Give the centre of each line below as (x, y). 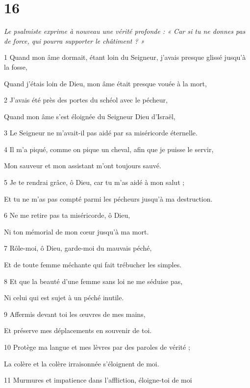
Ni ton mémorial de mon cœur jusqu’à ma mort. (76, 231)
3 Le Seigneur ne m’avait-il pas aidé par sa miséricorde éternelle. (101, 133)
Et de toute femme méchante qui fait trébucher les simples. (93, 265)
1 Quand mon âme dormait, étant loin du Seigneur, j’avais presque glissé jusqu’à (125, 57)
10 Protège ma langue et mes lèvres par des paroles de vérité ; (97, 347)
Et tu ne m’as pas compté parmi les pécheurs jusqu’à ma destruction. (108, 198)
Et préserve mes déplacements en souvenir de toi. (78, 330)
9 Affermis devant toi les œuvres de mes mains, (75, 314)
